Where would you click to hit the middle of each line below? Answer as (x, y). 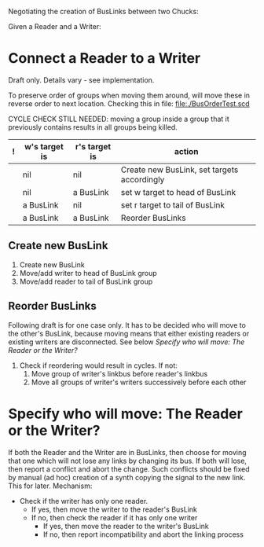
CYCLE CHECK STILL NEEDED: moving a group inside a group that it (119, 119)
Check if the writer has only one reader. (84, 501)
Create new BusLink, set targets (180, 170)
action (186, 151)
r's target (93, 146)
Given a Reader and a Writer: (55, 26)
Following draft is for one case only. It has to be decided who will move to (127, 325)
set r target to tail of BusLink (173, 205)
